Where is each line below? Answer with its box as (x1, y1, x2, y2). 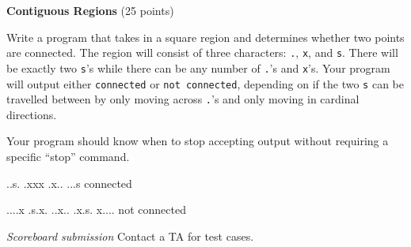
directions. (6, 106, 57, 122)
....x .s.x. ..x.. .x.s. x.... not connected (6, 201, 186, 218)
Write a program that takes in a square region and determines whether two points (6, 28, 405, 45)
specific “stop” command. (6, 148, 130, 164)
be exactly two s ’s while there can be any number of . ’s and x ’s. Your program (6, 59, 390, 76)
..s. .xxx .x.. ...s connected (6, 174, 132, 191)
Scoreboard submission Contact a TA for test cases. (6, 227, 254, 244)
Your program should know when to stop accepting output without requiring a (6, 133, 389, 149)
